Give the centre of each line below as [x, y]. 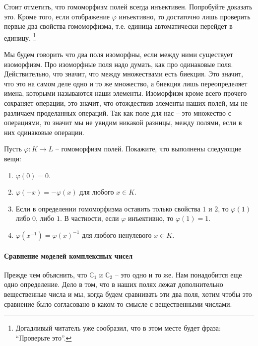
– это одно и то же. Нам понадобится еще [178, 274]
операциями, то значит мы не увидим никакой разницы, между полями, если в [123, 122]
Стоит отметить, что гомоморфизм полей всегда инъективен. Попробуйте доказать [128, 6]
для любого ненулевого [117, 235]
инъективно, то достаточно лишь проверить [185, 16]
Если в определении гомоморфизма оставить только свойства [108, 208]
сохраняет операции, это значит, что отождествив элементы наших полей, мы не [126, 103]
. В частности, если [89, 218]
